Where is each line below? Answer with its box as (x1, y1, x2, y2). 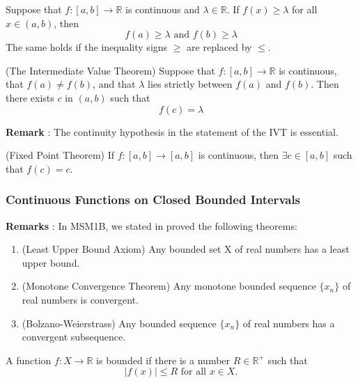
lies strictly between (148, 77, 233, 91)
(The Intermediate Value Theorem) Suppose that (6, 63, 215, 77)
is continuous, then (198, 148, 279, 162)
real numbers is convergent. (22, 292, 139, 306)
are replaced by (187, 40, 252, 54)
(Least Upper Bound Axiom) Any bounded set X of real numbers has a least (22, 242, 350, 256)
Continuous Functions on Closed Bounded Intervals (6, 191, 301, 208)
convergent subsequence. (22, 329, 126, 344)
